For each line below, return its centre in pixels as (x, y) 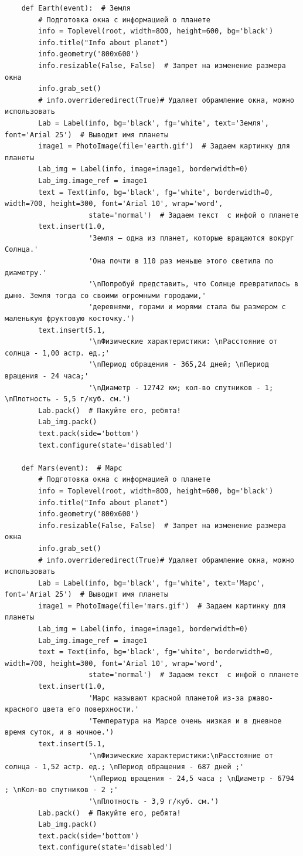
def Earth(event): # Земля (76, 8)
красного (22, 710)
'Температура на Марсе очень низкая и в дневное (185, 721)
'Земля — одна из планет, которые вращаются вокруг (191, 238)
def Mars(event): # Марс (72, 468)
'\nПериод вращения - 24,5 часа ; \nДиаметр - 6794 (191, 778)
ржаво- (261, 698)
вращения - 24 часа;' (47, 376)
